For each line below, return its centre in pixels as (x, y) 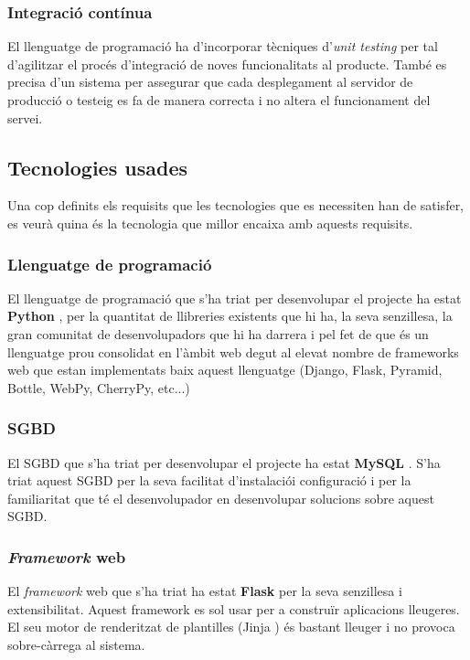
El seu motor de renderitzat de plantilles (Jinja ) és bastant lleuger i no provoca (231, 627)
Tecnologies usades (97, 167)
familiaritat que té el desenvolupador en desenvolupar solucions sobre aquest (221, 498)
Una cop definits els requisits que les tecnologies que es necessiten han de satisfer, (236, 205)
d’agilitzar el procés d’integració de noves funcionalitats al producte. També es (227, 64)
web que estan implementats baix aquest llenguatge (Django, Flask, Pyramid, (225, 370)
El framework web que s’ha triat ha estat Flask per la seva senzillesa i (205, 591)
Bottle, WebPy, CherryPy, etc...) (99, 387)
